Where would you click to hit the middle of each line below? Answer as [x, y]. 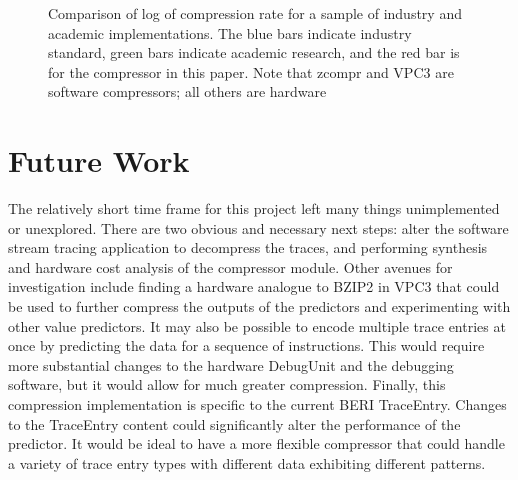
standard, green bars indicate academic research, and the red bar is [254, 52]
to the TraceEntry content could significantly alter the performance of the [234, 423]
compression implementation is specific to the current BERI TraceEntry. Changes [257, 404]
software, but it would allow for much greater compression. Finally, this [227, 384]
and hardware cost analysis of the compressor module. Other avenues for [230, 266]
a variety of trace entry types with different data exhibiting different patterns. [247, 462]
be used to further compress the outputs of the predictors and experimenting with [259, 306]
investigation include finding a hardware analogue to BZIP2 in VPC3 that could [254, 286]
